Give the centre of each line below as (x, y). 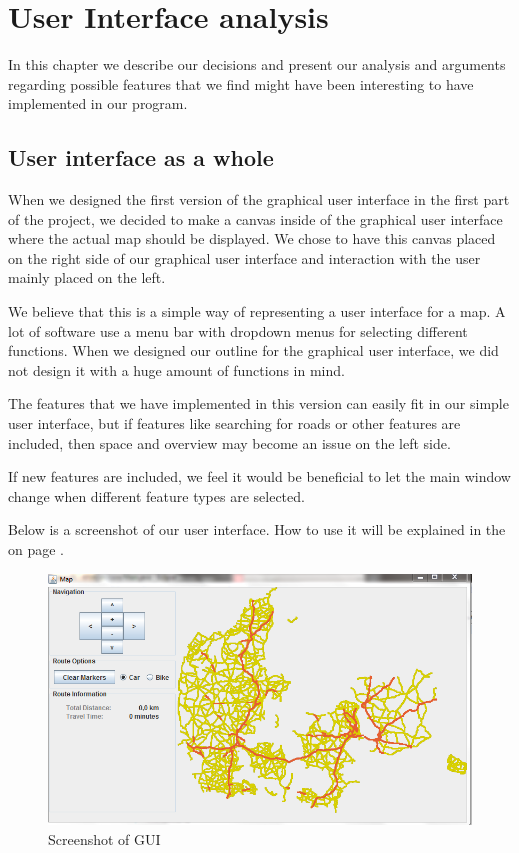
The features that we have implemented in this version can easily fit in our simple (258, 403)
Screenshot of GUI (104, 838)
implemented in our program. (98, 103)
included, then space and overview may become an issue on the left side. (229, 442)
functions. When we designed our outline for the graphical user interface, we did (253, 350)
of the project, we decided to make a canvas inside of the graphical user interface (255, 218)
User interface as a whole (141, 157)
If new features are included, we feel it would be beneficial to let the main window (259, 476)
